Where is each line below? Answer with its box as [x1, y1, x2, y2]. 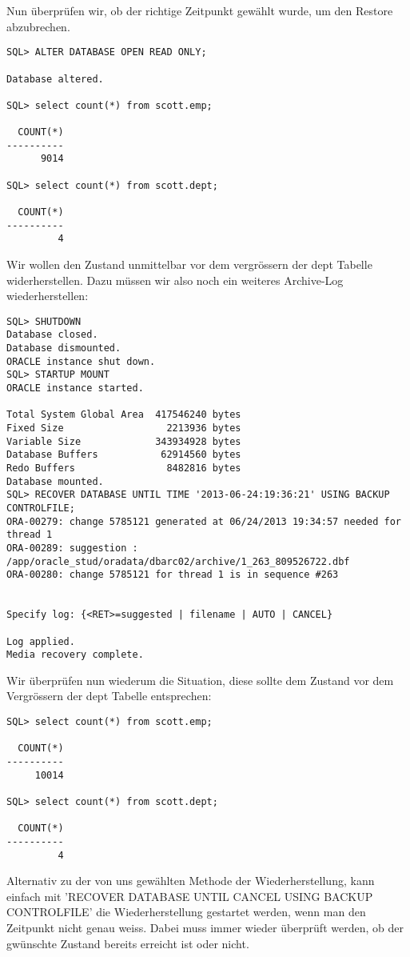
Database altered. [6, 73, 104, 85]
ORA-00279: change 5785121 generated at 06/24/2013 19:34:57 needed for [6, 515, 401, 527]
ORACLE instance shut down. [6, 355, 156, 367]
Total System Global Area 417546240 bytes [6, 409, 241, 421]
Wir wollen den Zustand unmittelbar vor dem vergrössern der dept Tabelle [6, 256, 372, 273]
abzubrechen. [6, 18, 70, 34]
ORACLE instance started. [6, 382, 144, 394]
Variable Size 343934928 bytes [6, 435, 241, 447]
